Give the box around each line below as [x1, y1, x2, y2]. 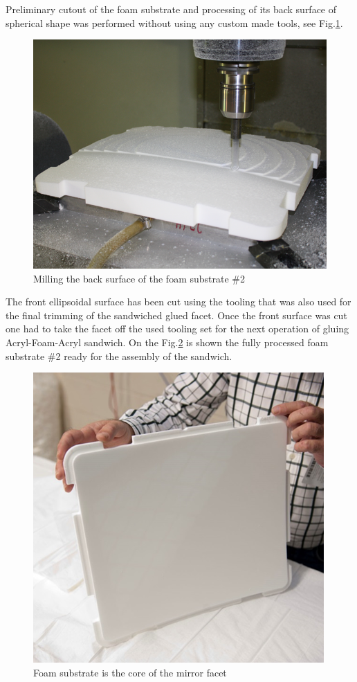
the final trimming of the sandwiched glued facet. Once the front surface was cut [6, 307, 347, 322]
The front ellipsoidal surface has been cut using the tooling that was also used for [6, 294, 351, 309]
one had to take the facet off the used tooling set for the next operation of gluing [6, 321, 349, 336]
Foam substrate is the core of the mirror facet [33, 665, 227, 679]
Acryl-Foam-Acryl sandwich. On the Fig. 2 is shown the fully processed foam [6, 335, 329, 350]
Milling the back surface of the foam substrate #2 [33, 271, 245, 285]
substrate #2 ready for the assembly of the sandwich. [6, 348, 232, 363]
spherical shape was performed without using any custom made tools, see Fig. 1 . [6, 15, 343, 30]
